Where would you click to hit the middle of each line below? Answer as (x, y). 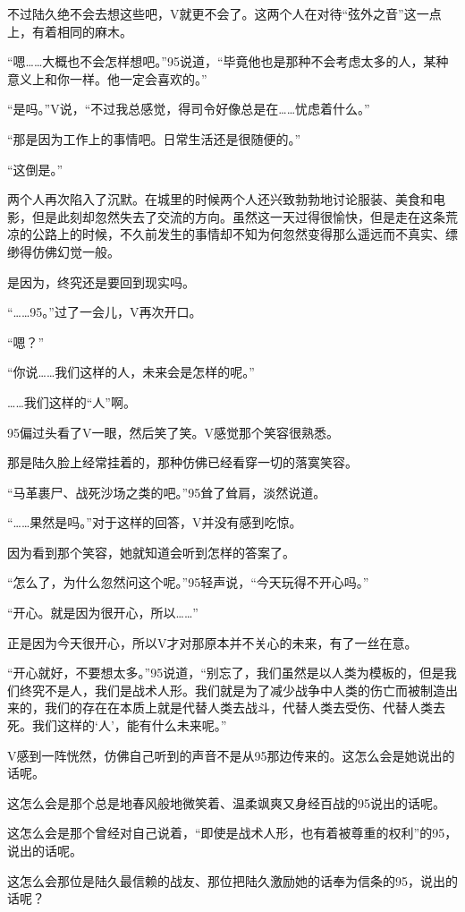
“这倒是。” (35, 169)
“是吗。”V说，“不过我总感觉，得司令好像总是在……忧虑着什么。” (189, 109)
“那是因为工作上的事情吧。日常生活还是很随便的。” (154, 138)
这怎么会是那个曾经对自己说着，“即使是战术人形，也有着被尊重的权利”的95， (232, 833)
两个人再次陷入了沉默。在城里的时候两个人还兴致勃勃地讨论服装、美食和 (220, 199)
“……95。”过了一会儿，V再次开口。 (105, 312)
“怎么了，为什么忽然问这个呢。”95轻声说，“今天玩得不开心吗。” (188, 582)
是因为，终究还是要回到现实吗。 (101, 281)
